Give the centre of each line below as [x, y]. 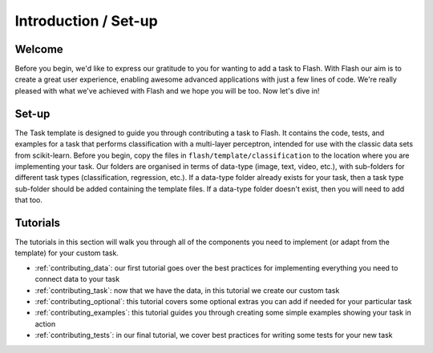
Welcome [39, 49]
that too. [29, 200]
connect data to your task [77, 279]
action [45, 323]
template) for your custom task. [67, 253]
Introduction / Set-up [86, 21]
